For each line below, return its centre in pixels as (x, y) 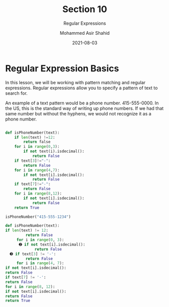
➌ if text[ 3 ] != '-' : (33, 254)
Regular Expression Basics (62, 68)
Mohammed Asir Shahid (85, 33)
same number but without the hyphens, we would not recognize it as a (78, 113)
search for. (16, 93)
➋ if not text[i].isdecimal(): (52, 244)
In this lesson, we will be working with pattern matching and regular (75, 82)
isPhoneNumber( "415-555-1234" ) (38, 217)
